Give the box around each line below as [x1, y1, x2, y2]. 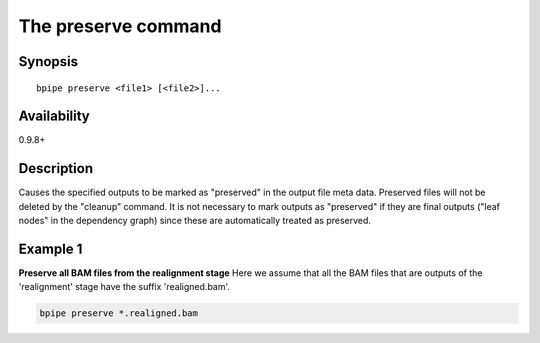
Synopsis [18, 53, 79, 70]
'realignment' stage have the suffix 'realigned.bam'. [18, 281, 230, 293]
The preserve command [18, 15, 222, 37]
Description [18, 160, 94, 177]
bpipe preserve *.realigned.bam [39, 308, 199, 319]
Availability [18, 108, 90, 125]
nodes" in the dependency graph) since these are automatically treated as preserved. [18, 215, 372, 227]
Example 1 [18, 240, 83, 257]
